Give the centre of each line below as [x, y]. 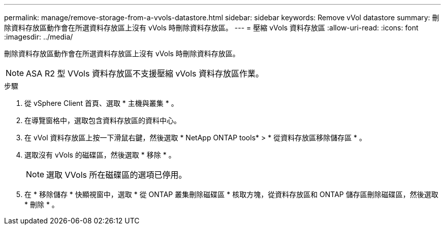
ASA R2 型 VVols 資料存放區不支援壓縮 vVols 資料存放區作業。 [145, 73]
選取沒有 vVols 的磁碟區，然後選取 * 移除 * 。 [100, 155]
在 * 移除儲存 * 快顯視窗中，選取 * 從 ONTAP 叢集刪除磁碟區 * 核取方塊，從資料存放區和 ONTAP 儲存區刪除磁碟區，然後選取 [231, 194]
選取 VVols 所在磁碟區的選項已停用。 [117, 175]
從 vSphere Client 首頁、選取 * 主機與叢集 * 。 [101, 103]
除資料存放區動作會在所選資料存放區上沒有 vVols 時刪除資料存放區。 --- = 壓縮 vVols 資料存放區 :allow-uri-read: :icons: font [211, 28]
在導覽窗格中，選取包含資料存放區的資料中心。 [103, 120]
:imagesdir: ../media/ [39, 37]
